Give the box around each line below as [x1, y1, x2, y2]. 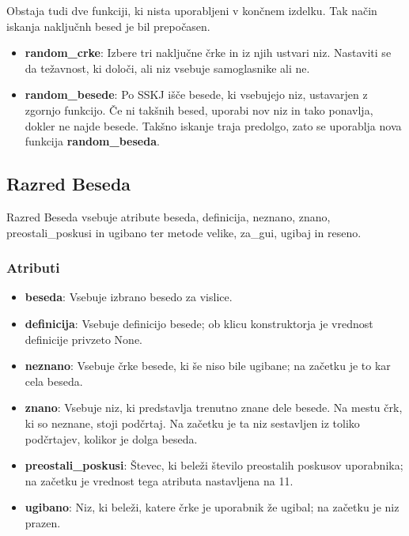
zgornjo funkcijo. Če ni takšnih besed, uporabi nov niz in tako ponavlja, [25, 101, 373, 118]
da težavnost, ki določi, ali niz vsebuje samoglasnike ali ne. [25, 59, 310, 76]
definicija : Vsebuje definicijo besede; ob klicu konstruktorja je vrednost [25, 315, 373, 331]
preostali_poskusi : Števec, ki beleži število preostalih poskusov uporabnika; [25, 457, 403, 474]
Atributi [6, 258, 60, 277]
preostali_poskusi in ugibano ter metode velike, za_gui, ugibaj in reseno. [6, 224, 362, 240]
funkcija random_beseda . [25, 133, 160, 149]
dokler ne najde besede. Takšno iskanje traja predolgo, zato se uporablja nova [25, 117, 402, 134]
